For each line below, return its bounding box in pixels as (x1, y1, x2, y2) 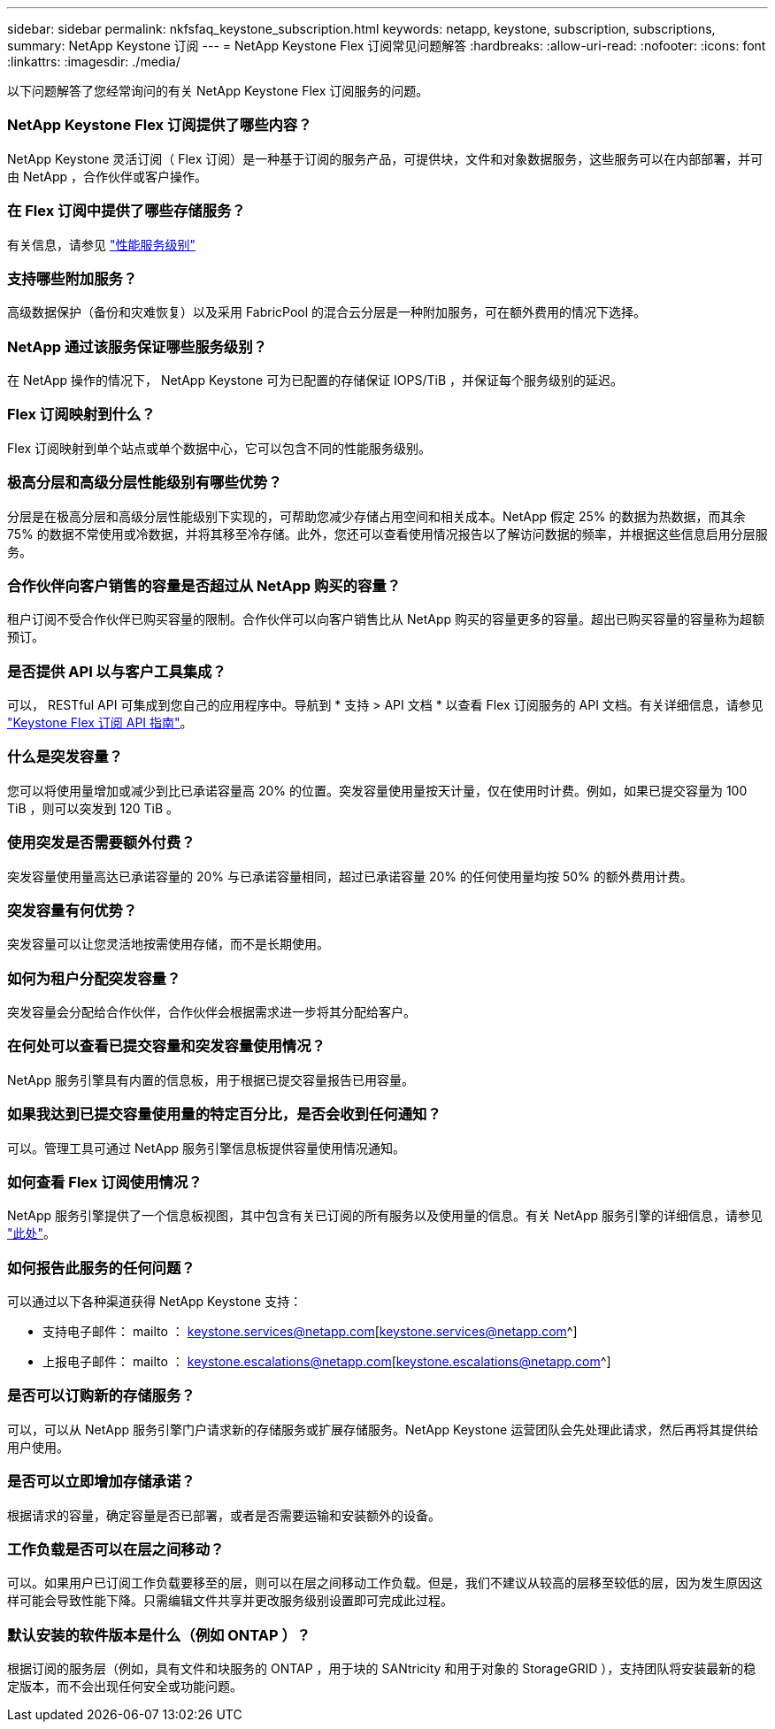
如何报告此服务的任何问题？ (7, 1258, 196, 1277)
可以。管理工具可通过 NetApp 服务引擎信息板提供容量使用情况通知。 (7, 1140, 405, 1156)
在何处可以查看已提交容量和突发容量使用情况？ (7, 1037, 326, 1056)
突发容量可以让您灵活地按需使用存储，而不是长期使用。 (7, 936, 329, 952)
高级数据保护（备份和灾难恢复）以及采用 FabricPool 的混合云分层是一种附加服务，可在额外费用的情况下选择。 (7, 304, 647, 320)
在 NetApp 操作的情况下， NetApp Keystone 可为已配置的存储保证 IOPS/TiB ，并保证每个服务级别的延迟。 (7, 373, 624, 388)
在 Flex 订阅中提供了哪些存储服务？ (7, 202, 246, 220)
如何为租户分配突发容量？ (7, 969, 181, 987)
